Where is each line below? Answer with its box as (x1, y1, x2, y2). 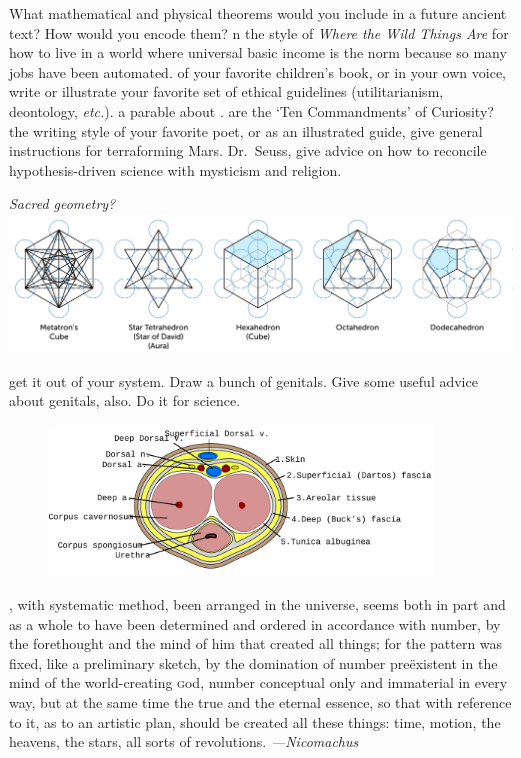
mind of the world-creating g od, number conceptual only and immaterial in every (9, 672, 508, 693)
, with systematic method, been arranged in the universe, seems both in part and (9, 594, 506, 615)
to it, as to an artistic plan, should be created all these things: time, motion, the (9, 711, 501, 732)
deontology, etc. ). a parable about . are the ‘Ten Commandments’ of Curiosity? (9, 100, 494, 121)
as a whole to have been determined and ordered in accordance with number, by (9, 613, 501, 634)
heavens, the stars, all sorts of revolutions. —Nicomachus (9, 731, 359, 752)
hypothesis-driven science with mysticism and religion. (9, 159, 342, 180)
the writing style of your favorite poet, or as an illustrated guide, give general (9, 120, 483, 141)
